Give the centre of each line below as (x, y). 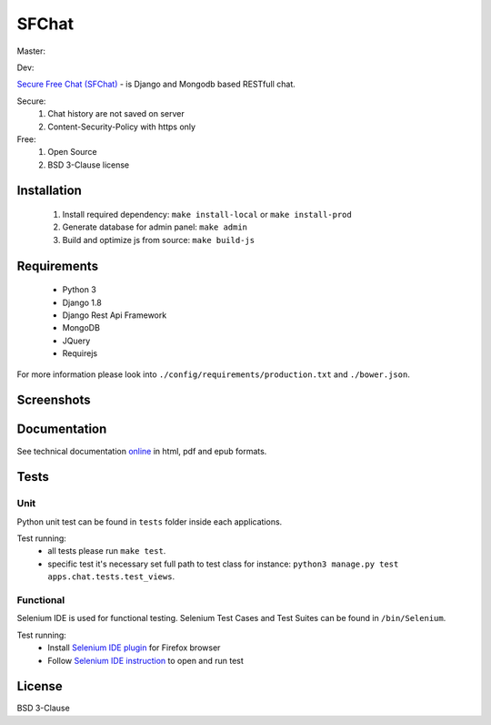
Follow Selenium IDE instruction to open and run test (146, 660)
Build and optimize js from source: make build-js (158, 240)
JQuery (76, 341)
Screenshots (54, 400)
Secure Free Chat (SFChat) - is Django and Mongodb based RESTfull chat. (156, 84)
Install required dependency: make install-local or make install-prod (207, 215)
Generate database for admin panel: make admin (155, 227)
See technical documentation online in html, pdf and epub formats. (142, 451)
